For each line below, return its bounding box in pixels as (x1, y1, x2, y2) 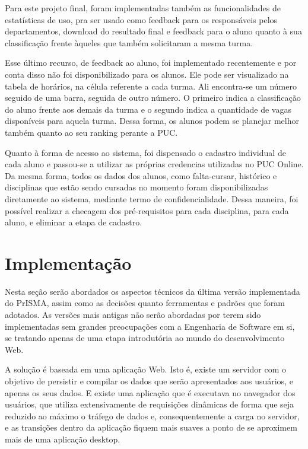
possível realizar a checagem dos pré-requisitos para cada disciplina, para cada (5, 204, 289, 216)
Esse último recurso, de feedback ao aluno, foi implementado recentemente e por (5, 56, 297, 69)
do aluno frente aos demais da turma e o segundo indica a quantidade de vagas (5, 103, 291, 115)
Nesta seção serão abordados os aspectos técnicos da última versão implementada (5, 285, 300, 297)
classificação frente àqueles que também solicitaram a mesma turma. (5, 36, 253, 49)
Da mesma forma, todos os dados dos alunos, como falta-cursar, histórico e (5, 169, 277, 181)
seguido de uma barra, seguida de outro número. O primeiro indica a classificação (5, 91, 301, 104)
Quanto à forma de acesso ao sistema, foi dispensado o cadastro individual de (5, 146, 286, 158)
